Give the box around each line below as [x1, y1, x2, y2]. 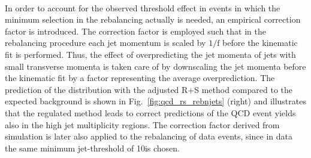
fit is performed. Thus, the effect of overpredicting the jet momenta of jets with [5, 48, 296, 60]
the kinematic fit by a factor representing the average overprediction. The [5, 72, 275, 84]
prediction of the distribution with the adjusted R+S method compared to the [5, 83, 293, 95]
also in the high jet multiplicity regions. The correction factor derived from [5, 118, 280, 131]
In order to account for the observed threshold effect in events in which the [5, 1, 280, 14]
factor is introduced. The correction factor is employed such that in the [5, 24, 266, 37]
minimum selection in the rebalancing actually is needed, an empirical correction [5, 13, 301, 26]
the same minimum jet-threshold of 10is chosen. [5, 141, 180, 154]
